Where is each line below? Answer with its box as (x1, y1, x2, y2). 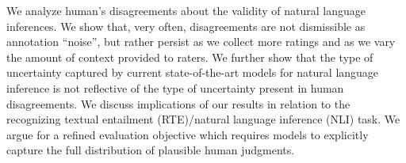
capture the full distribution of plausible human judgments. (6, 142, 295, 158)
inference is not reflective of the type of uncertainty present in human (6, 79, 344, 96)
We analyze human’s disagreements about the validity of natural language (6, 2, 366, 18)
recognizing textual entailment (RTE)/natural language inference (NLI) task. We (6, 111, 400, 127)
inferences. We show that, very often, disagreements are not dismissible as (6, 17, 366, 34)
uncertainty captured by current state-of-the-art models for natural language (6, 64, 379, 81)
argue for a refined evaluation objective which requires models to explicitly (6, 126, 369, 142)
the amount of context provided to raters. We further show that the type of (6, 48, 373, 65)
